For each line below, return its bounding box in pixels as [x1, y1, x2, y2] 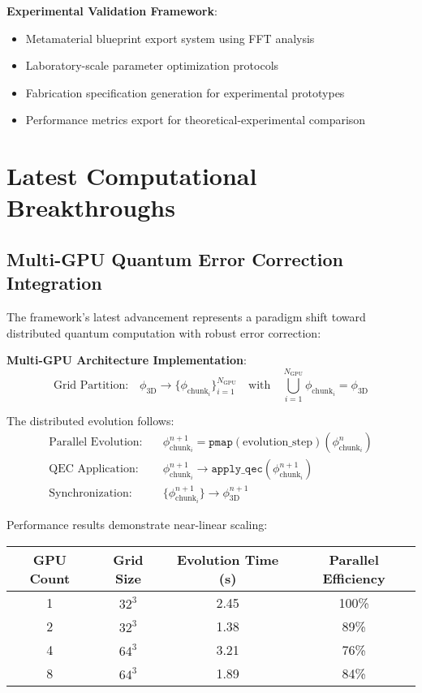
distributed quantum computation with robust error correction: [6, 324, 321, 341]
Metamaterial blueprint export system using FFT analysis [25, 29, 315, 46]
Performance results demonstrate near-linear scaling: [6, 516, 268, 533]
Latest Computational [6, 159, 257, 192]
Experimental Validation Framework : [6, 2, 217, 19]
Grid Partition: [53, 380, 129, 392]
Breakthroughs [6, 191, 175, 224]
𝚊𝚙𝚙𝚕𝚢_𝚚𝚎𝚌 [211, 463, 263, 476]
